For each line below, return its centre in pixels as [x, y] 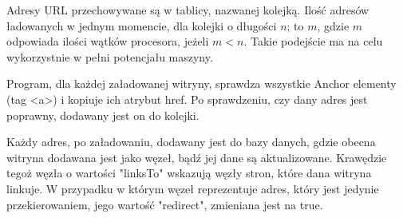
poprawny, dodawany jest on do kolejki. [103, 115]
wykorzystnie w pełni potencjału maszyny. [110, 56]
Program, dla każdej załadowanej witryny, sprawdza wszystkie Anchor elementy [201, 83]
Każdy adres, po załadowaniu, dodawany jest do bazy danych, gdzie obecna [191, 142]
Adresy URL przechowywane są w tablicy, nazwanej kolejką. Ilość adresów [188, 10]
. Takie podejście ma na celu [313, 41]
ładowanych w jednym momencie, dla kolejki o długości [142, 25]
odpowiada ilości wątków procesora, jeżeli [108, 41]
